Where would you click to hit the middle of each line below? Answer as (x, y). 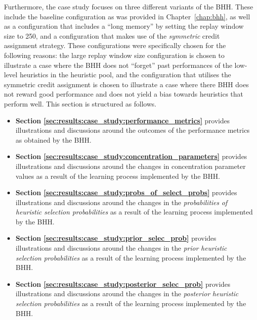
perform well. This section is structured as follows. (80, 103)
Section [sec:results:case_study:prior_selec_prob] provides (116, 238)
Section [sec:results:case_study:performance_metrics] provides (123, 120)
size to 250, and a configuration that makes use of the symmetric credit (112, 35)
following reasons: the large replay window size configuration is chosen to (114, 55)
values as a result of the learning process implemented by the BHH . (118, 176)
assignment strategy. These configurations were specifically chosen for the (115, 45)
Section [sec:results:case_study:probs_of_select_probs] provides (126, 192)
